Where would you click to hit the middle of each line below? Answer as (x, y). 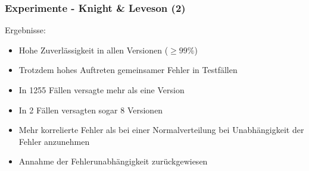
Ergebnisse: (25, 30)
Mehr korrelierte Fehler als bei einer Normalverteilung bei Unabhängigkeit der (161, 130)
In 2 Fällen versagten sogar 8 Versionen (91, 110)
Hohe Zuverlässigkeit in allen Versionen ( (93, 50)
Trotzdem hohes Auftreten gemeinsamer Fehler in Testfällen (128, 70)
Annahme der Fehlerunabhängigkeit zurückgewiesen (113, 161)
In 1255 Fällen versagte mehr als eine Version (102, 90)
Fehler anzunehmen (54, 141)
